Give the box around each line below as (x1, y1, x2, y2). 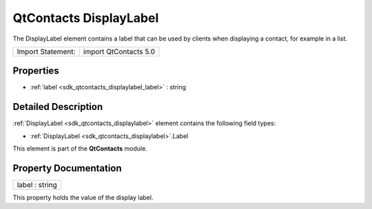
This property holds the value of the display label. (12, 193, 154, 202)
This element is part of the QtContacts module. (12, 144, 147, 153)
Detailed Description (12, 101, 103, 113)
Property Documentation (12, 162, 122, 174)
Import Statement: (17, 47, 76, 56)
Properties (12, 65, 59, 77)
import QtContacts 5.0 (83, 47, 155, 56)
